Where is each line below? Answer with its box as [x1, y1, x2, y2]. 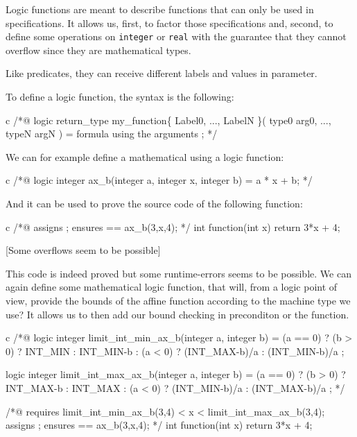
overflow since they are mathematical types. [6, 42, 191, 57]
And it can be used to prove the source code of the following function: [6, 196, 303, 210]
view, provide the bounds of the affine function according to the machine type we [6, 293, 351, 307]
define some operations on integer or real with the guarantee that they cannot [6, 29, 347, 44]
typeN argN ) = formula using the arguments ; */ [6, 126, 218, 141]
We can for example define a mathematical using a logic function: [6, 149, 284, 164]
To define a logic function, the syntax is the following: [6, 89, 234, 104]
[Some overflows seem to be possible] [6, 243, 161, 257]
